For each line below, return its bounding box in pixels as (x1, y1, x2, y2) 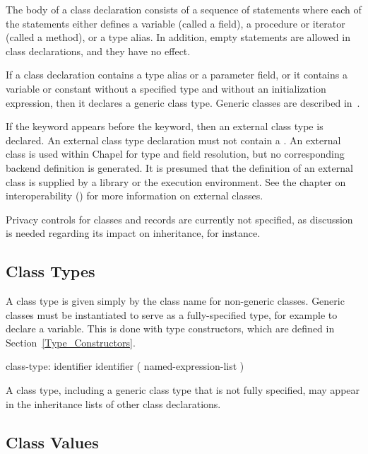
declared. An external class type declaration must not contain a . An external (6, 132, 341, 147)
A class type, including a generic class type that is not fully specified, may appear (6, 383, 360, 397)
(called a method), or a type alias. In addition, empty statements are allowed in (6, 30, 350, 45)
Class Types (6, 260, 95, 282)
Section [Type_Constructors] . (6, 334, 136, 349)
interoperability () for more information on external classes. (6, 188, 263, 203)
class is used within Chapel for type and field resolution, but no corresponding (6, 146, 345, 161)
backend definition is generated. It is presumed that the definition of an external (6, 160, 353, 175)
